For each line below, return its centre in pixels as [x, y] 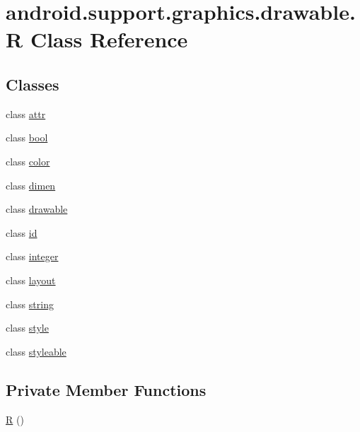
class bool [27, 138]
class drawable [37, 209]
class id [22, 232]
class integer [32, 256]
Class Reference [109, 39]
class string [30, 304]
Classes [33, 84]
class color [28, 161]
